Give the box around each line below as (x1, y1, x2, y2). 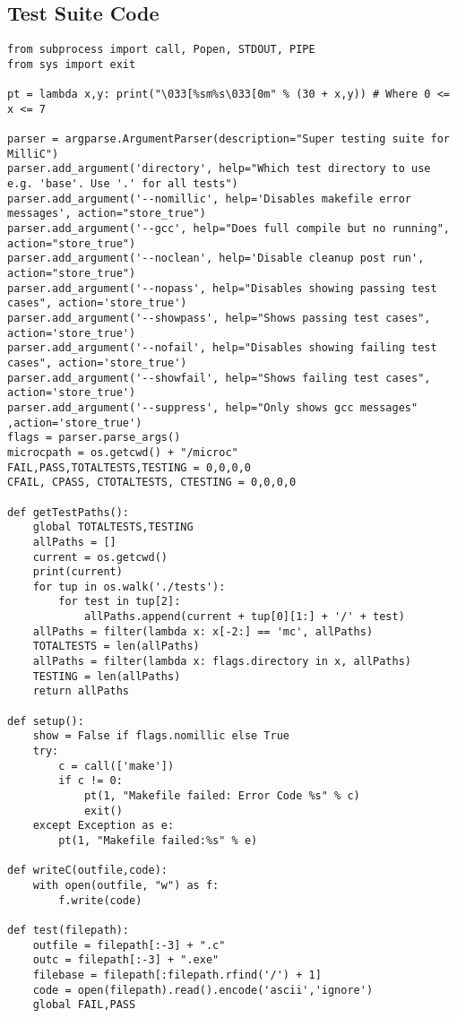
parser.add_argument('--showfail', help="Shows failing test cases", (7, 371, 431, 384)
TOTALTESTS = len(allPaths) (32, 640, 200, 653)
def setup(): (7, 714, 84, 728)
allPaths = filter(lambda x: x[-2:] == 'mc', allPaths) (32, 625, 374, 638)
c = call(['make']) (58, 759, 175, 772)
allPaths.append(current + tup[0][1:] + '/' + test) (83, 610, 405, 624)
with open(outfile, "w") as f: (32, 878, 220, 892)
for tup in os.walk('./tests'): (32, 580, 226, 593)
